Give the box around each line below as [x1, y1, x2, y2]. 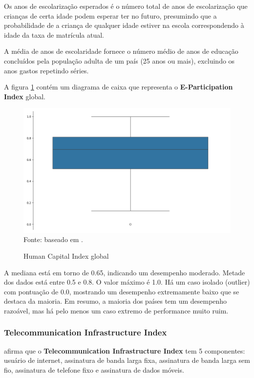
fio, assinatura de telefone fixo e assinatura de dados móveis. [4, 364, 184, 375]
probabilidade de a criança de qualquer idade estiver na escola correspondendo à [4, 20, 244, 30]
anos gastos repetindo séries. [4, 65, 89, 75]
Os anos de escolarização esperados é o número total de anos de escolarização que [4, 1, 248, 11]
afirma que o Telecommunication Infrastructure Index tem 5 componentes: [4, 345, 245, 356]
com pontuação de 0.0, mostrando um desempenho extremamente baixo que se [4, 286, 239, 296]
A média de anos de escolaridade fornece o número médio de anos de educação [4, 46, 238, 56]
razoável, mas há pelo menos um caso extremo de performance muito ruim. [4, 305, 229, 315]
